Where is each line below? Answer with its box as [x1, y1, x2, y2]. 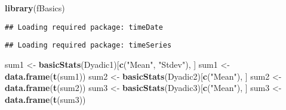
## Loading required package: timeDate [5, 23, 163, 32]
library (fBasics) [5, 2, 65, 14]
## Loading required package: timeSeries [5, 41, 172, 50]
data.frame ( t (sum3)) [5, 93, 86, 105]
